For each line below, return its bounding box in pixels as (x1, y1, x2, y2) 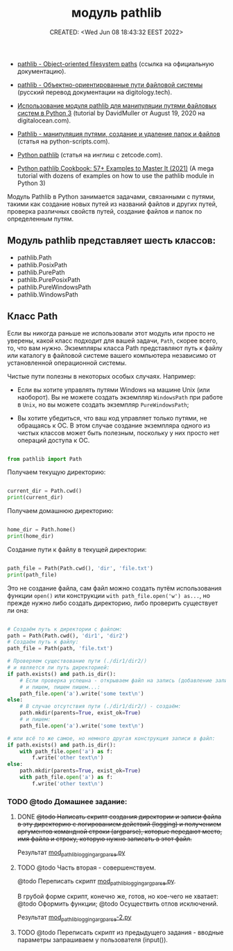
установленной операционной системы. (7, 359, 127, 367)
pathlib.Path (17, 253, 52, 262)
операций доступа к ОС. (17, 436, 90, 444)
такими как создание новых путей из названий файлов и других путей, (7, 200, 218, 208)
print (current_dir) (7, 494, 64, 501)
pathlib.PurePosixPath (17, 275, 81, 283)
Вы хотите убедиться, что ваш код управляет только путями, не (17, 414, 207, 422)
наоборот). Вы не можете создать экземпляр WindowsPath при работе (17, 393, 223, 401)
